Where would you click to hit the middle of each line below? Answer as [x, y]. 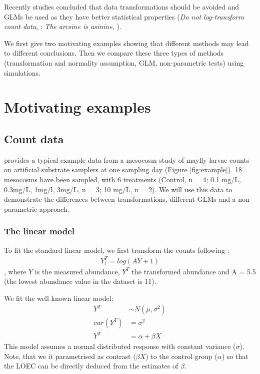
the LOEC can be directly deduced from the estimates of [91, 366]
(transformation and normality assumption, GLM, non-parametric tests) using [124, 62]
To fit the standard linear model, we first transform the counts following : [117, 250]
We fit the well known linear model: [59, 298]
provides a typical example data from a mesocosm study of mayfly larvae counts [127, 159]
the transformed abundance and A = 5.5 [194, 271]
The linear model [39, 231]
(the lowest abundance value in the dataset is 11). [80, 281]
